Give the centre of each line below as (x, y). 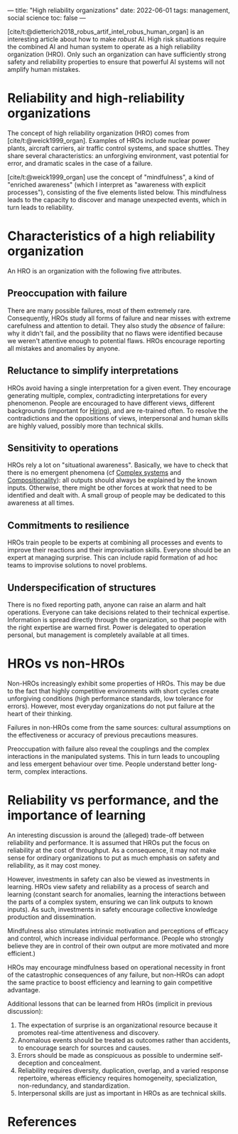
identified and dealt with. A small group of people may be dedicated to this (117, 495)
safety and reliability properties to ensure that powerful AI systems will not (116, 62)
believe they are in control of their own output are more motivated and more (118, 945)
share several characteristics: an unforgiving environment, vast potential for (118, 155)
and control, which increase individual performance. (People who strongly (115, 938)
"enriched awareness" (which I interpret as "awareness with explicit (107, 184)
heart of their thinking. (40, 713)
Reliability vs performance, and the (113, 800)
